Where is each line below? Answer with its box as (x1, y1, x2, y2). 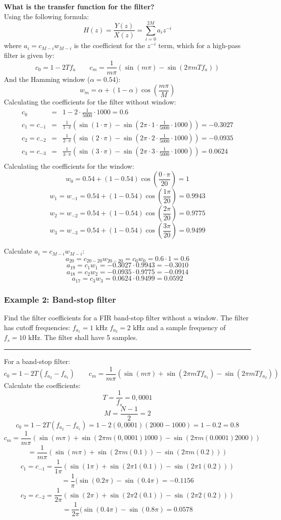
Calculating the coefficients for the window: (4, 160, 134, 171)
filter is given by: (4, 50, 54, 60)
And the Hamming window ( (4, 74, 90, 84)
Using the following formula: (4, 11, 89, 21)
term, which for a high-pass (158, 40, 241, 51)
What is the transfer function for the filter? (4, 1, 154, 11)
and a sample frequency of (147, 322, 226, 332)
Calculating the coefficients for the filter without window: (4, 97, 176, 107)
